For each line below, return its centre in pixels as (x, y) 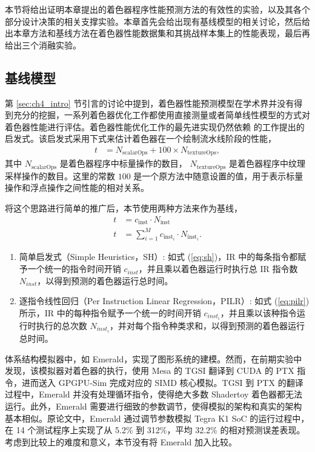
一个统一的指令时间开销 (74, 269)
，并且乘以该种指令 (258, 312)
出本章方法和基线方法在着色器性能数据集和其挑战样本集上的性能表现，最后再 (157, 33)
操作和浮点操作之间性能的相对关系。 (77, 188)
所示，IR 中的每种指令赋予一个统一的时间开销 (110, 312)
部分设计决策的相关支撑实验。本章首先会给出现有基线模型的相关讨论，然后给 (157, 21)
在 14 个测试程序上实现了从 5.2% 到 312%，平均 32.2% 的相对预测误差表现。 (155, 430)
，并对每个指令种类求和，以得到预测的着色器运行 (207, 325)
